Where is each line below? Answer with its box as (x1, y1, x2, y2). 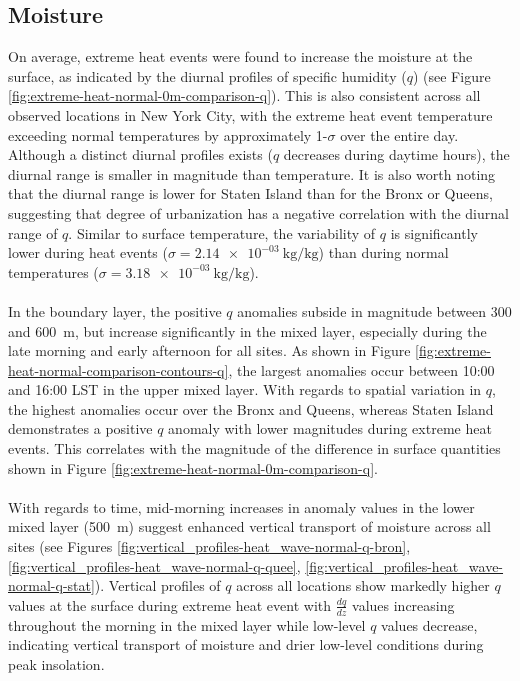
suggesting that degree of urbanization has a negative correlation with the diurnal (8, 202, 509, 223)
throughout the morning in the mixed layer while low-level (8, 614, 366, 635)
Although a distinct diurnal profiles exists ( (8, 144, 273, 165)
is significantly (390, 222, 478, 243)
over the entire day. (340, 124, 459, 145)
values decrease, (381, 614, 478, 635)
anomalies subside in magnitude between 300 (237, 300, 512, 321)
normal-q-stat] (8, 575, 95, 596)
